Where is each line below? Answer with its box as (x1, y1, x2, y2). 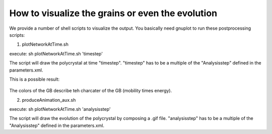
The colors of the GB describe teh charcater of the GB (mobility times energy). (9, 88, 172, 94)
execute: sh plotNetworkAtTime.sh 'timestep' (9, 50, 103, 56)
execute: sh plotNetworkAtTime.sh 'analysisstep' (9, 106, 111, 112)
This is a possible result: (9, 76, 60, 82)
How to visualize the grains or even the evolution (9, 8, 218, 19)
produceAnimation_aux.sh (22, 97, 76, 103)
